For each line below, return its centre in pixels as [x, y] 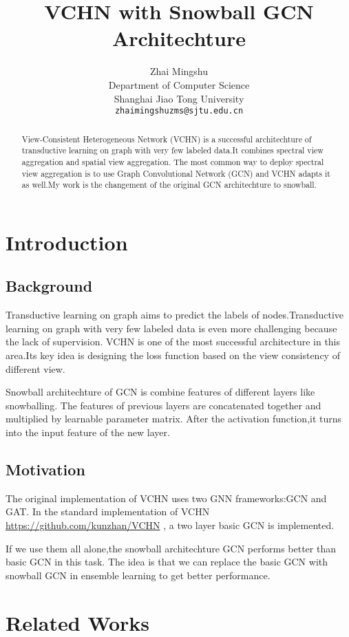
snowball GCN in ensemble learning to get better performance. [138, 575]
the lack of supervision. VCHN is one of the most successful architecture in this [173, 342]
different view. [35, 368]
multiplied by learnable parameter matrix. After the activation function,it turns [174, 419]
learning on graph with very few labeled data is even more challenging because [171, 328]
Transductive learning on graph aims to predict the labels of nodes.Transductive [175, 315]
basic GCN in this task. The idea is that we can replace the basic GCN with [167, 562]
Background [49, 286]
